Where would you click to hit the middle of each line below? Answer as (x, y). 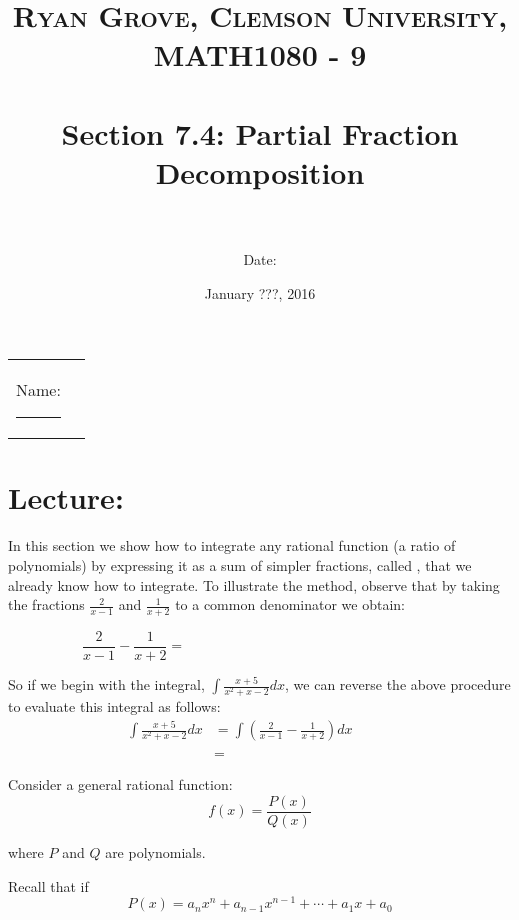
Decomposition (260, 171)
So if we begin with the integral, (106, 684)
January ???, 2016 (260, 292)
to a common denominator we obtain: (290, 604)
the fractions (46, 604)
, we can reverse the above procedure (398, 684)
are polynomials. (155, 851)
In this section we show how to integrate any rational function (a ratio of (232, 545)
